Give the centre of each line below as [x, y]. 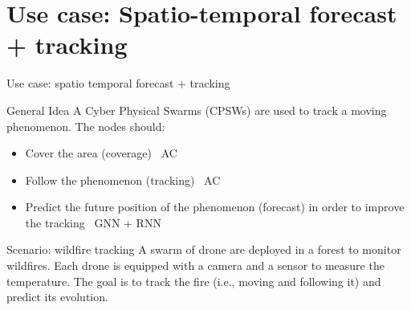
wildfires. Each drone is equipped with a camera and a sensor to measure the [195, 265]
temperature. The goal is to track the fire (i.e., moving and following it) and [194, 281]
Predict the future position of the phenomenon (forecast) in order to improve [215, 207]
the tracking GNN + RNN [93, 222]
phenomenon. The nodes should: [86, 126]
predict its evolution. [57, 297]
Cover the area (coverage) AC [101, 153]
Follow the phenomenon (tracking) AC [123, 179]
